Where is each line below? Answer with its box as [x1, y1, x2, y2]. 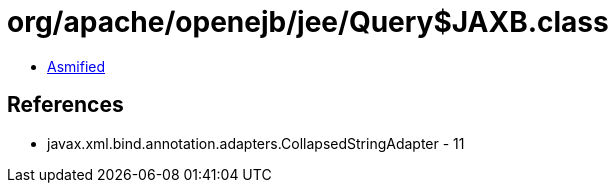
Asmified [47, 57, 106, 75]
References [7, 92, 124, 118]
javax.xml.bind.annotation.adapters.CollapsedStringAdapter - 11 [47, 134, 465, 152]
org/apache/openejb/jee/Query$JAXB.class [7, 5, 609, 39]
